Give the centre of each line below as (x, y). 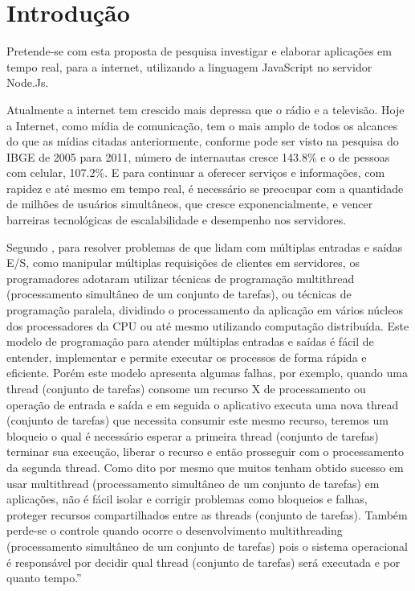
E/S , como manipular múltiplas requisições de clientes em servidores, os (183, 263)
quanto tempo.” (44, 578)
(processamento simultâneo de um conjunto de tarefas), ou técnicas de (179, 294)
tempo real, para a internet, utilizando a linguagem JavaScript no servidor (189, 66)
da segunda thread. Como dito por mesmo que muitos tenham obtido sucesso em (205, 467)
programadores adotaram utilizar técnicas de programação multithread (181, 278)
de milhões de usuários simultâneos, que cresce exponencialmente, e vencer (190, 204)
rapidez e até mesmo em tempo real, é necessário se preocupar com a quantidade (205, 188)
